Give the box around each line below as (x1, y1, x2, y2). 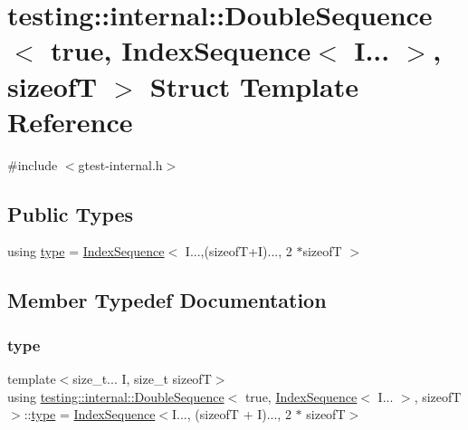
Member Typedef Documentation (7, 286, 327, 314)
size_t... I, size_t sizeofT (72, 369, 212, 388)
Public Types (7, 199, 134, 227)
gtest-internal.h (78, 155, 163, 174)
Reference (7, 102, 133, 139)
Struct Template (149, 67, 358, 104)
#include (7, 155, 58, 174)
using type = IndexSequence (7, 242, 165, 261)
